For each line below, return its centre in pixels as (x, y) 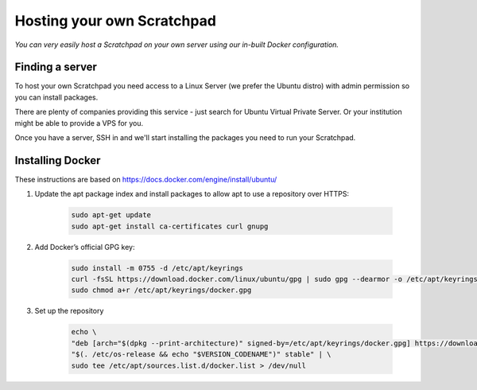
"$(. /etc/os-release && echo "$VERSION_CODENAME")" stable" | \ (201, 355)
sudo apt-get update (111, 215)
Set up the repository (69, 311)
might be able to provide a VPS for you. (79, 123)
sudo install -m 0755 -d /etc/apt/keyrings (157, 268)
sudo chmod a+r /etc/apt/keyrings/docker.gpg (161, 290)
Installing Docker (58, 160)
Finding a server (56, 67)
